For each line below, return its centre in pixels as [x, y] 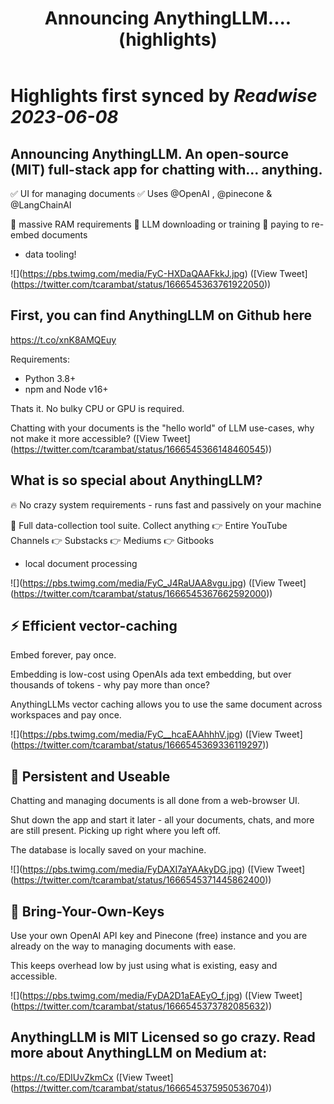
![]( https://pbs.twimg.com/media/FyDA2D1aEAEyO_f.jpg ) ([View [141, 996]
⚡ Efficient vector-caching [94, 626]
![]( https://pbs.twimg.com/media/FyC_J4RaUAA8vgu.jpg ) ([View [143, 583]
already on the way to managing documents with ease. [123, 946]
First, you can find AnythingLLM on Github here [161, 315]
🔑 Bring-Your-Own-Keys [87, 911]
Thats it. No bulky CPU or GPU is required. [97, 408]
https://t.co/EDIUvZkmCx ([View [76, 1077]
